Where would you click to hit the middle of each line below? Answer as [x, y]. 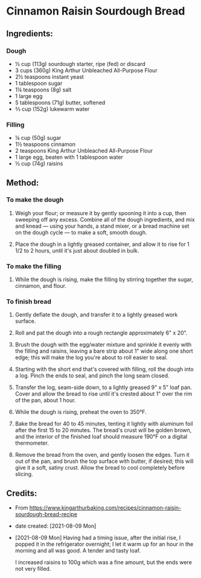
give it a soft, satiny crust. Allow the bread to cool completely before [100, 468]
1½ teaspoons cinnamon [45, 144]
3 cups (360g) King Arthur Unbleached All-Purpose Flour [86, 70]
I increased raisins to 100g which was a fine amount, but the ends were [103, 562]
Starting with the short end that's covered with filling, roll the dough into [104, 369]
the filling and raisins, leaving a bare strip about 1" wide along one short [104, 351]
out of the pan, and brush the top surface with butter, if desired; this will [104, 461]
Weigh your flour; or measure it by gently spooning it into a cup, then [101, 213]
